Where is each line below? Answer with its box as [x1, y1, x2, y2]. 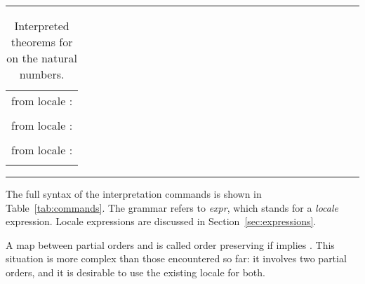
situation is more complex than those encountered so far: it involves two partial [6, 251, 347, 266]
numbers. [19, 66, 65, 82]
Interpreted [14, 18, 69, 34]
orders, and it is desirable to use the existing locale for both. [6, 264, 265, 279]
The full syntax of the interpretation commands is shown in [6, 187, 262, 201]
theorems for [11, 34, 73, 50]
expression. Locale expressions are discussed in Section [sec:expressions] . [6, 214, 317, 229]
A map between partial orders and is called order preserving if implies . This [6, 237, 335, 252]
